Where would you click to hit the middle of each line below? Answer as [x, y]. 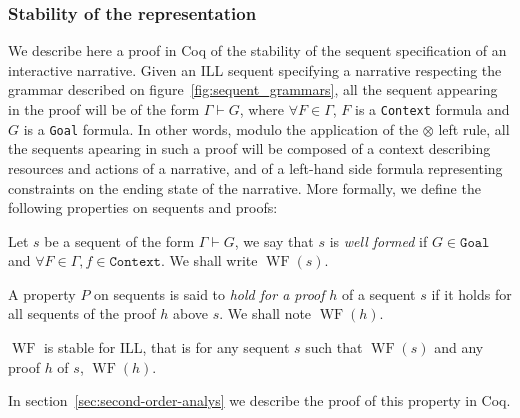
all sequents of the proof [82, 313]
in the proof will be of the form [104, 109]
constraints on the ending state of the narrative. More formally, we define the [244, 187]
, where [262, 109]
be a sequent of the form [119, 240]
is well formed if [378, 240]
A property [42, 293]
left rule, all [474, 128]
